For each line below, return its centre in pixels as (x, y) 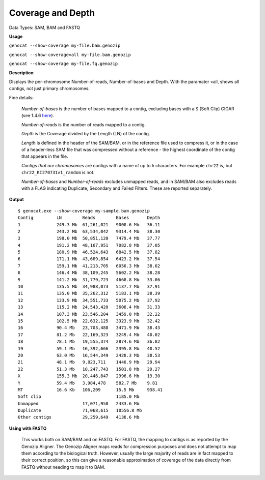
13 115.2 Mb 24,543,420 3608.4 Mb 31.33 (89, 307)
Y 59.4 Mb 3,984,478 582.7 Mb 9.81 (88, 383)
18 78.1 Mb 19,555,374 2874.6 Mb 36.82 (89, 342)
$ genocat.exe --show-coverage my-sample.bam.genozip (84, 211)
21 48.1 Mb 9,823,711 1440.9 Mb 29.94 (89, 362)
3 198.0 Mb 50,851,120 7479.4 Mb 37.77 (89, 238)
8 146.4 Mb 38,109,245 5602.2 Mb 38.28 (89, 273)
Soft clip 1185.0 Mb (79, 397)
